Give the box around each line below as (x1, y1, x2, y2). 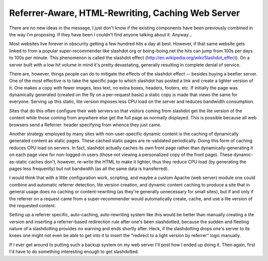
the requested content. (9, 202, 56, 208)
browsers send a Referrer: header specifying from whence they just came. (9, 122, 162, 128)
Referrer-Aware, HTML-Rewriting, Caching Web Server (9, 7, 240, 18)
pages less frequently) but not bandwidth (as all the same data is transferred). (9, 166, 169, 172)
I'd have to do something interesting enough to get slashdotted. (9, 249, 139, 255)
